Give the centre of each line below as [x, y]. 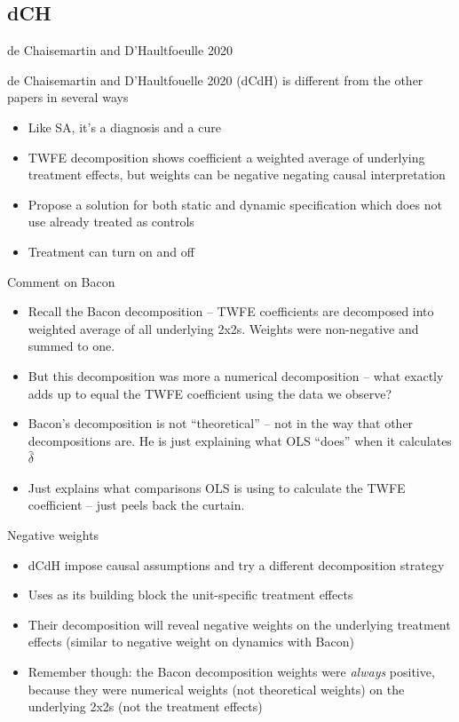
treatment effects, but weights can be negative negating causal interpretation [237, 175]
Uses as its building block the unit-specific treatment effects [190, 595]
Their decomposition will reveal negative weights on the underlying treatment [239, 624]
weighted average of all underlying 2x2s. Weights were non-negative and [223, 328]
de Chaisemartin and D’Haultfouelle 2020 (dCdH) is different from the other [215, 79]
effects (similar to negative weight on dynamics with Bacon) [191, 642]
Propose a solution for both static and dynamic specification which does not [235, 204]
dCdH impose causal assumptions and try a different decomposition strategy [236, 564]
